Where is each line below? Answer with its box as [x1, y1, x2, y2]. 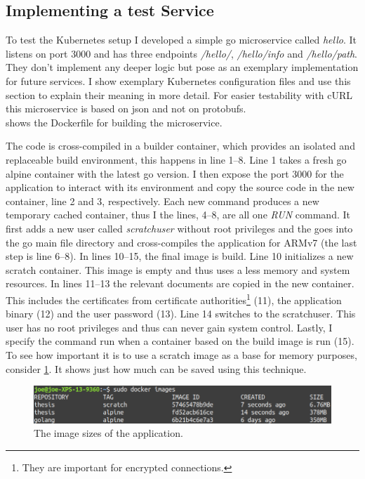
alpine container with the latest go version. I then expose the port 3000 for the [6, 166, 344, 181]
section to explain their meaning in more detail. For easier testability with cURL [6, 87, 353, 102]
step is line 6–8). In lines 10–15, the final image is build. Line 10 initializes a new [6, 249, 354, 263]
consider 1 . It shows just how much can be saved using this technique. [6, 361, 307, 376]
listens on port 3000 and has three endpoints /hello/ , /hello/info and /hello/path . [6, 46, 357, 60]
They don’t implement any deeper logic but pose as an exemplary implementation [6, 60, 359, 74]
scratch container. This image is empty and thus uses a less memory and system [6, 262, 350, 277]
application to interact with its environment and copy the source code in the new [6, 180, 354, 195]
